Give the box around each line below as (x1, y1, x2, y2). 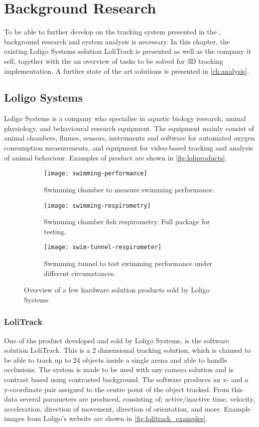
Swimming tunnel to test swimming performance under (44, 258, 212, 269)
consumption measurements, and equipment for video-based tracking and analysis (4, 142, 253, 153)
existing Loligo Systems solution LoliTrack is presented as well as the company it (4, 46, 252, 56)
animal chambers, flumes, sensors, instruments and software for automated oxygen (4, 133, 255, 143)
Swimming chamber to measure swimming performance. (44, 184, 215, 194)
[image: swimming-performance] (44, 170, 147, 177)
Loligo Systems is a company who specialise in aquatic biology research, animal (4, 113, 246, 124)
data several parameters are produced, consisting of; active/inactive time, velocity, (4, 394, 255, 404)
